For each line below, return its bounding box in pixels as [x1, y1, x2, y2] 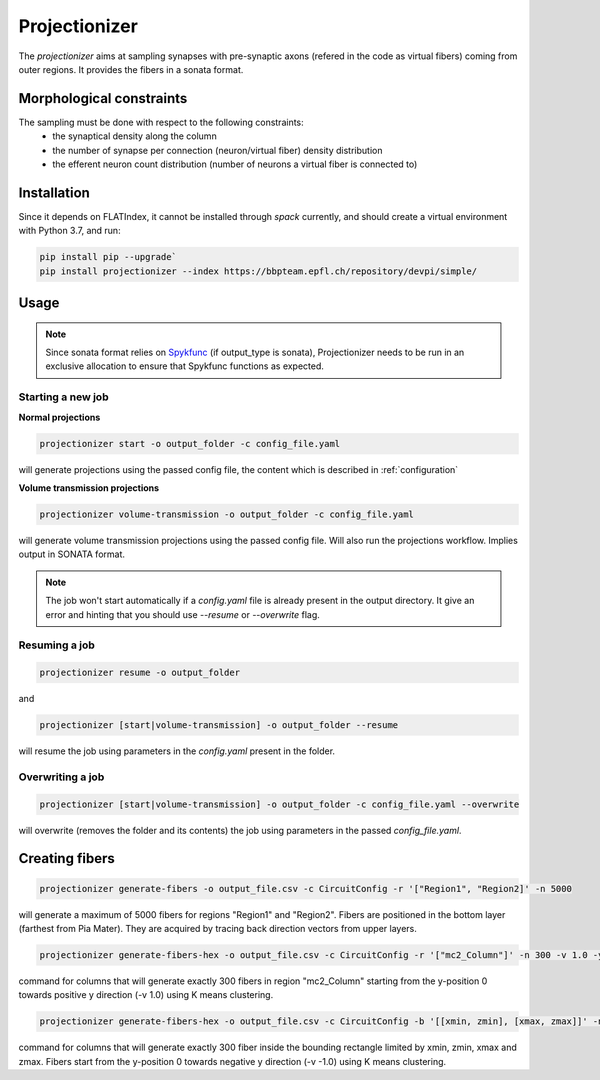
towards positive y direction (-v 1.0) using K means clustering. [18, 989, 274, 1001]
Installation [18, 184, 90, 201]
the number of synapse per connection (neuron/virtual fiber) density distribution [52, 144, 383, 156]
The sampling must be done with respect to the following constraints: [18, 116, 304, 128]
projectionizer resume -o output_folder [39, 667, 240, 679]
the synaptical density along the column [52, 130, 217, 142]
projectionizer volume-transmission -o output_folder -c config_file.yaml [39, 508, 415, 520]
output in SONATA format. [18, 548, 125, 560]
